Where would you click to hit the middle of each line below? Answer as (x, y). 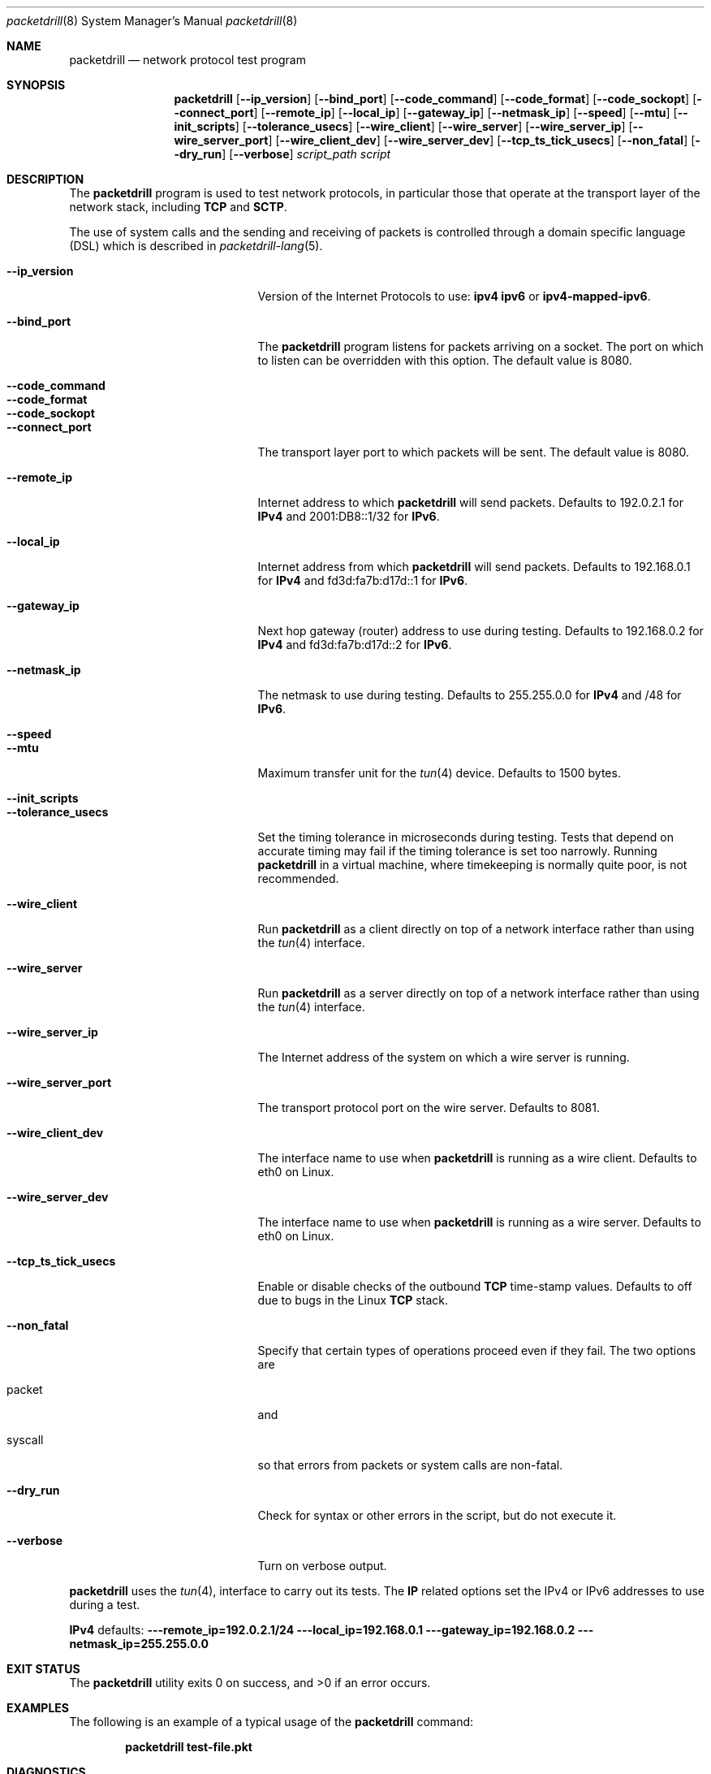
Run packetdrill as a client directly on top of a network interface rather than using (476, 929)
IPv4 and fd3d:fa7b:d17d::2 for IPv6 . (355, 645)
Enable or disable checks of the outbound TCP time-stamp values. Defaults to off (475, 1286)
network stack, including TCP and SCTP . (178, 207)
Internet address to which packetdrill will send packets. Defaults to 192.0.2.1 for (470, 502)
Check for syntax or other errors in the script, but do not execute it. (437, 1515)
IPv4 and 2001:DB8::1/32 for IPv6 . (349, 516)
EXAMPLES (38, 1708)
